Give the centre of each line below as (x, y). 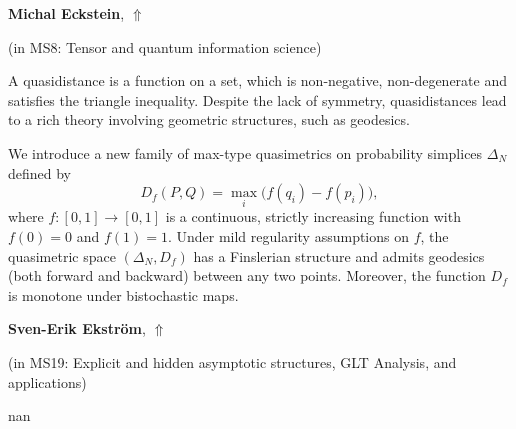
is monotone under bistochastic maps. (123, 294)
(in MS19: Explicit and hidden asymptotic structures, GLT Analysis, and (232, 361)
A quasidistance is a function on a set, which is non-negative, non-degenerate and (257, 80)
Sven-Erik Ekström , (77, 328)
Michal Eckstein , (66, 13)
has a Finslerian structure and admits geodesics (339, 255)
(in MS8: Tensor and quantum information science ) (165, 46)
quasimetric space (62, 255)
